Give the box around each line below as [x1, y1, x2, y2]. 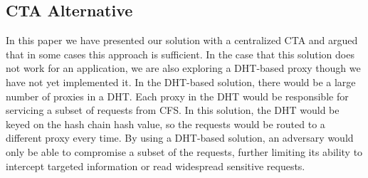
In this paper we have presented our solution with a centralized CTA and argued [6, 33, 358, 48]
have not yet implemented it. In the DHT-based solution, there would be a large [6, 74, 356, 89]
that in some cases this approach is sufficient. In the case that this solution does [6, 46, 354, 61]
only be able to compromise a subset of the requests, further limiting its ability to [6, 144, 363, 159]
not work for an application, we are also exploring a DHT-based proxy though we [6, 61, 361, 75]
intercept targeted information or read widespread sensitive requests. [6, 158, 305, 173]
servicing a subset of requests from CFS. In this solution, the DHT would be [6, 103, 340, 117]
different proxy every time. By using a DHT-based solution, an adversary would [6, 130, 354, 145]
